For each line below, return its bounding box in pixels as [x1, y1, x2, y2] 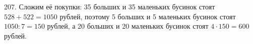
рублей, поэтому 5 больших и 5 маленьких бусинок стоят [59, 11, 236, 21]
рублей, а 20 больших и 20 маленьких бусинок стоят [47, 21, 209, 31]
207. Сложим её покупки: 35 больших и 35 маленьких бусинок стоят [4, 1, 215, 11]
